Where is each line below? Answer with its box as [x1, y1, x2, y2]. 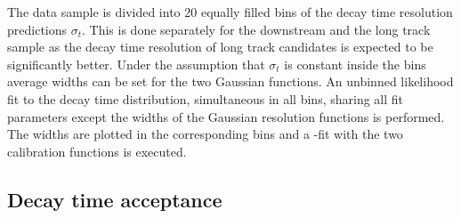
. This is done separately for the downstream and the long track [82, 20, 431, 38]
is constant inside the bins [284, 54, 426, 73]
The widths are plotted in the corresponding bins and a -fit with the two [7, 125, 403, 143]
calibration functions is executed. [7, 141, 187, 160]
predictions [7, 20, 68, 38]
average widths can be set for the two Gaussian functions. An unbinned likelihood [7, 72, 454, 91]
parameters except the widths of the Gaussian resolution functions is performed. [7, 107, 445, 125]
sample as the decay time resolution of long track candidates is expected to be [7, 37, 433, 56]
